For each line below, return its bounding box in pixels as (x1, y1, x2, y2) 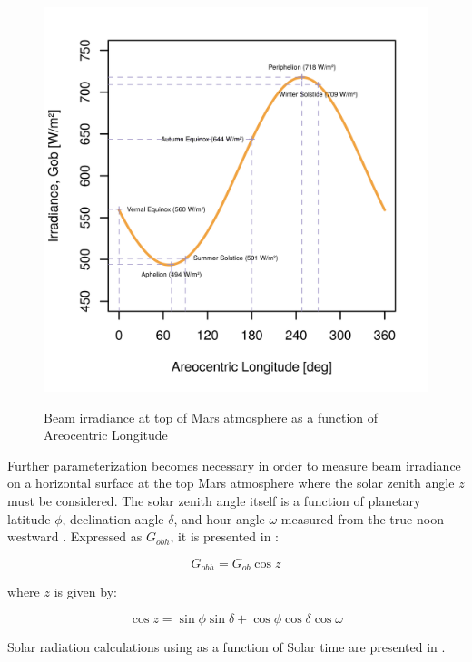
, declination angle (62, 509, 164, 528)
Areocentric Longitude (44, 425, 168, 444)
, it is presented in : (170, 527, 279, 546)
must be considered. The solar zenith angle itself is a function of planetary (7, 491, 421, 510)
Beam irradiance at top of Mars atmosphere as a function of (44, 407, 379, 426)
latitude (7, 509, 51, 528)
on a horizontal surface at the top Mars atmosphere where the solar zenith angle (7, 473, 455, 492)
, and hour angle (173, 509, 265, 528)
